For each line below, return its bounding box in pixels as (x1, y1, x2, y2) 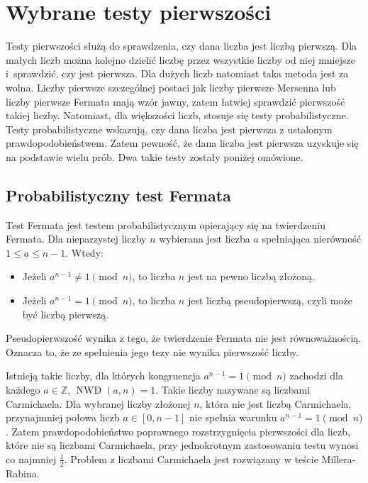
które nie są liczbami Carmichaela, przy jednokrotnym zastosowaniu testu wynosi (6, 438, 359, 453)
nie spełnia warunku (189, 410, 277, 425)
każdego (6, 382, 40, 397)
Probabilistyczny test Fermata (6, 184, 231, 206)
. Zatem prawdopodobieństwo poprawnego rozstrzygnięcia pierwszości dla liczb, (6, 423, 350, 438)
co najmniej (6, 451, 57, 466)
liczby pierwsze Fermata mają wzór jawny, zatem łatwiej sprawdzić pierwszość (6, 94, 345, 109)
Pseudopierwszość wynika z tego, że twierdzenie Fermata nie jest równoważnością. (6, 331, 362, 345)
